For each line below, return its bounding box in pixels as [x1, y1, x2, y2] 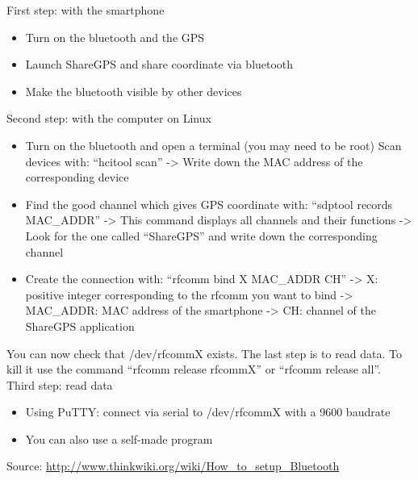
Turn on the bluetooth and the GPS [25, 28, 205, 45]
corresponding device [25, 169, 129, 186]
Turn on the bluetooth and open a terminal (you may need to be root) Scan [25, 136, 402, 153]
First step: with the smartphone [6, 2, 165, 18]
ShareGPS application [25, 317, 135, 334]
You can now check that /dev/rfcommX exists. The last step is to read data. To [6, 344, 403, 361]
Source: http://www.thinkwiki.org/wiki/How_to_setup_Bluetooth [6, 457, 340, 474]
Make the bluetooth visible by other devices [25, 82, 242, 99]
